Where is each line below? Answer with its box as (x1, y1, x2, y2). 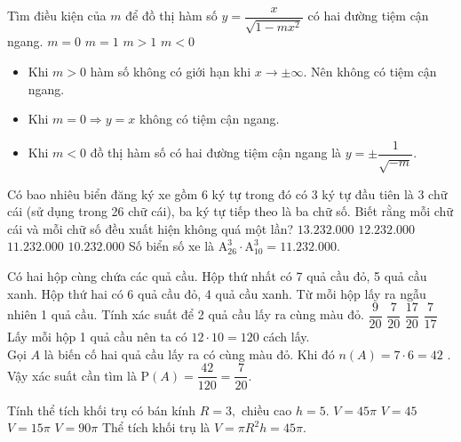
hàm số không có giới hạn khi (90, 62, 251, 81)
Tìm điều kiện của (7, 6, 107, 25)
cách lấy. (263, 327, 310, 346)
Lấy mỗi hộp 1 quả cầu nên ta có (7, 327, 187, 346)
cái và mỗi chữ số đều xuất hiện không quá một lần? (7, 219, 294, 237)
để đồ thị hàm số (125, 6, 218, 25)
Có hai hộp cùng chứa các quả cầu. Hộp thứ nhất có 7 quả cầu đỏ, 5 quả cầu (7, 267, 427, 285)
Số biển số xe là (128, 237, 215, 255)
